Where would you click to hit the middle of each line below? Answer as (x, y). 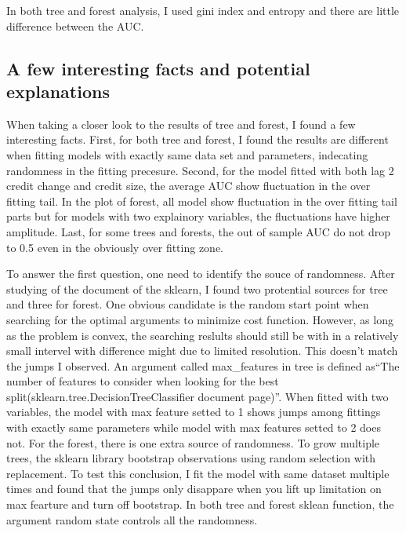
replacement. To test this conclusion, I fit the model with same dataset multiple (198, 473)
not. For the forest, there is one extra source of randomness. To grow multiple (193, 442)
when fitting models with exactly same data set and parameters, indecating (187, 154)
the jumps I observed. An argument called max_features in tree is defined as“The (203, 365)
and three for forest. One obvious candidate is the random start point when (188, 304)
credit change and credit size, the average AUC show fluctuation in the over (188, 186)
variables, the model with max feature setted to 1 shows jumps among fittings (194, 412)
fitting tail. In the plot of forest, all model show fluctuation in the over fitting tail (202, 201)
